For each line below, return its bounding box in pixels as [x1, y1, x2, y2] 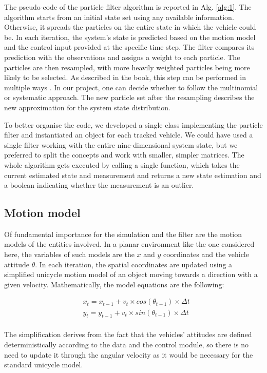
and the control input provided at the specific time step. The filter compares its [4, 42, 255, 52]
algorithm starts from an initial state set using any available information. [4, 11, 234, 22]
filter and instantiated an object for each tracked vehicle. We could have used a [4, 129, 253, 140]
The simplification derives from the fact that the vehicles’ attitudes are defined [4, 329, 252, 340]
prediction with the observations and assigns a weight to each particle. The [4, 51, 240, 62]
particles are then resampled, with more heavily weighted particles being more [4, 62, 250, 72]
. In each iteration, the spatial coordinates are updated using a [35, 259, 233, 269]
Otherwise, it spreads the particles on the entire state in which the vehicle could [4, 22, 256, 32]
